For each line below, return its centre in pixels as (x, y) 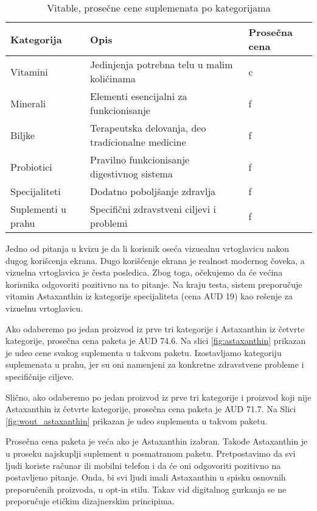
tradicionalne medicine (138, 142)
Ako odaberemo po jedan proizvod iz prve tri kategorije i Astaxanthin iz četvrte (155, 328)
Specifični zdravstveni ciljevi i (153, 209)
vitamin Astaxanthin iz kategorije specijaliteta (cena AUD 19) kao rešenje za (149, 296)
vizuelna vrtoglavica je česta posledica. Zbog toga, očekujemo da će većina (144, 272)
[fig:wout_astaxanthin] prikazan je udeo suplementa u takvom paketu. (137, 420)
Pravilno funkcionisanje (140, 159)
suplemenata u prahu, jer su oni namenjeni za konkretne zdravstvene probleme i (155, 364)
